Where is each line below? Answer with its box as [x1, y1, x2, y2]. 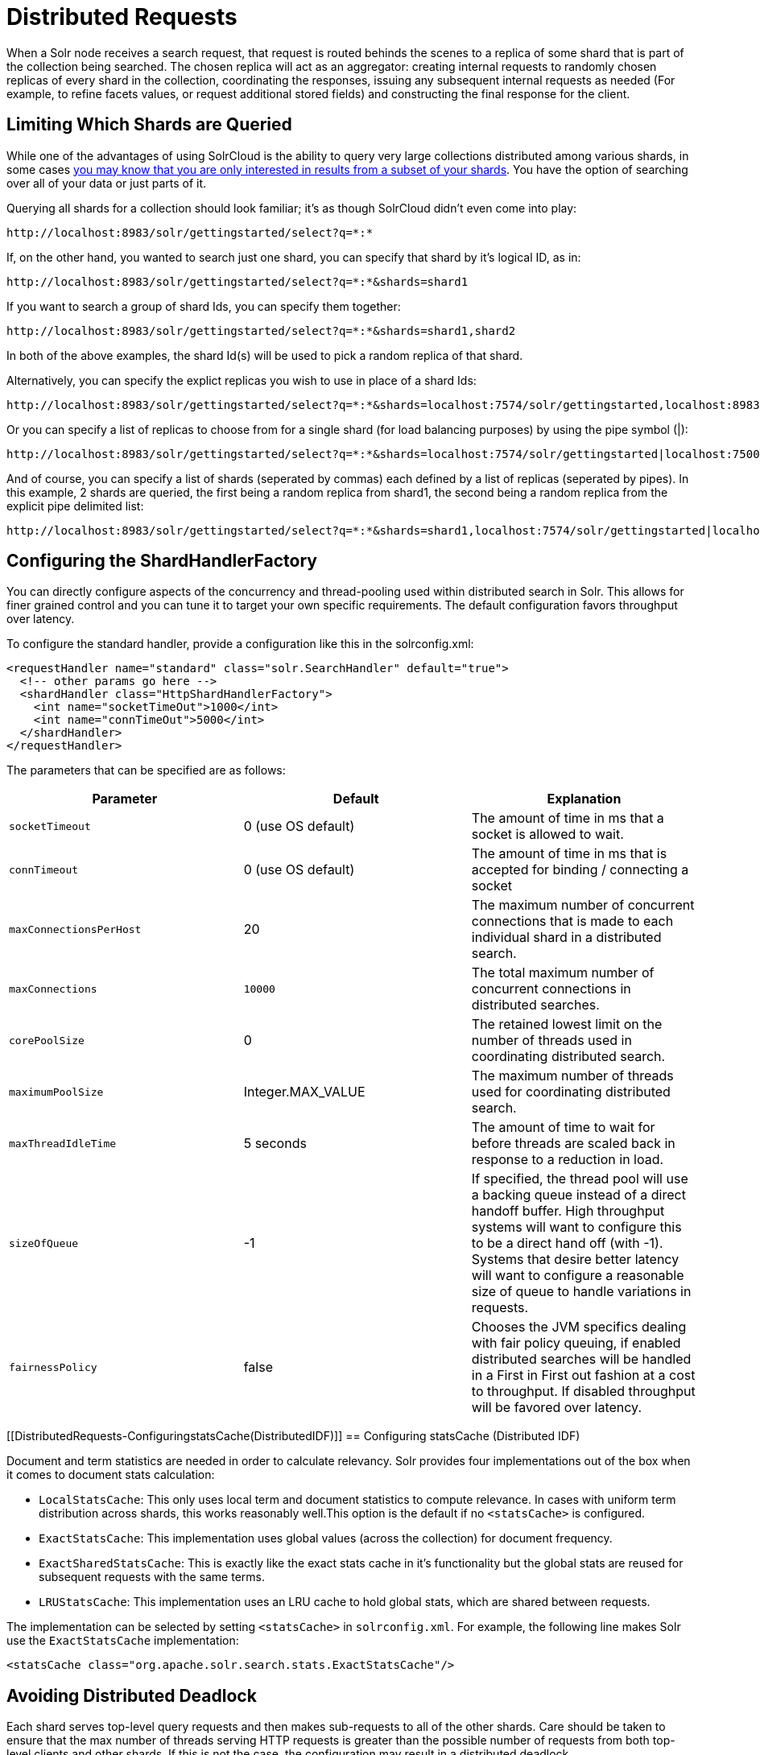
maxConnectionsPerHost [9, 923, 142, 935]
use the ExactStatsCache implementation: [6, 1633, 239, 1648]
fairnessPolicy [9, 1361, 97, 1373]
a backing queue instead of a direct [471, 1187, 686, 1204]
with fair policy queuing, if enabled [471, 1335, 681, 1352]
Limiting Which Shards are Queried [6, 114, 292, 135]
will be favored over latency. [471, 1399, 642, 1416]
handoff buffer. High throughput [471, 1203, 665, 1220]
